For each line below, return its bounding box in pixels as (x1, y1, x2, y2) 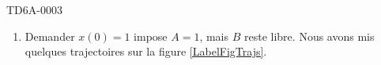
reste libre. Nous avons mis (244, 27, 375, 44)
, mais (199, 27, 229, 44)
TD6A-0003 (6, 2, 62, 17)
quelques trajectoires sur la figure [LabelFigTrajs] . (25, 43, 267, 60)
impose (134, 27, 168, 44)
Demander (25, 27, 75, 44)
